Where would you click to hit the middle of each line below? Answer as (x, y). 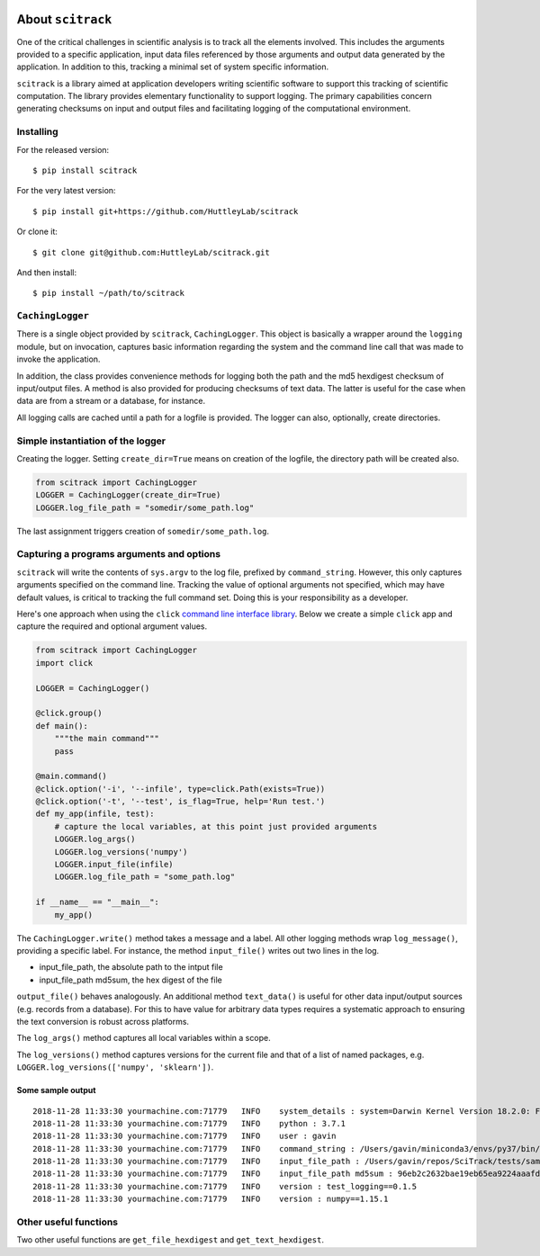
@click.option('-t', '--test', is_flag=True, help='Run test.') (180, 802)
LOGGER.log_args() (95, 839)
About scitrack (64, 19)
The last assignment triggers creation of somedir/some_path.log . (143, 531)
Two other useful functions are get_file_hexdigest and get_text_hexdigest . (170, 1240)
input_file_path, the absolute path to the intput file (131, 967)
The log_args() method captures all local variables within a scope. (144, 1038)
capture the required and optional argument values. (112, 626)
